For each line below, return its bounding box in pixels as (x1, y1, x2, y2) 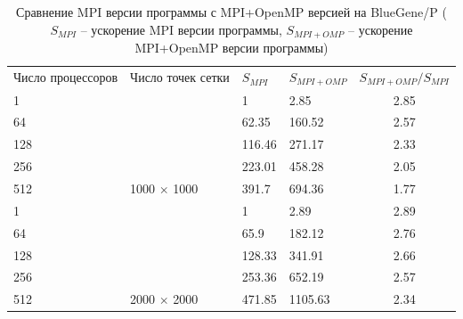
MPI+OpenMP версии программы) (134, 38, 329, 57)
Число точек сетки (130, 68, 230, 86)
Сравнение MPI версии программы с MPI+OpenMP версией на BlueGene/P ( (16, 3, 447, 20)
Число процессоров (13, 68, 118, 86)
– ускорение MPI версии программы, (80, 20, 282, 38)
